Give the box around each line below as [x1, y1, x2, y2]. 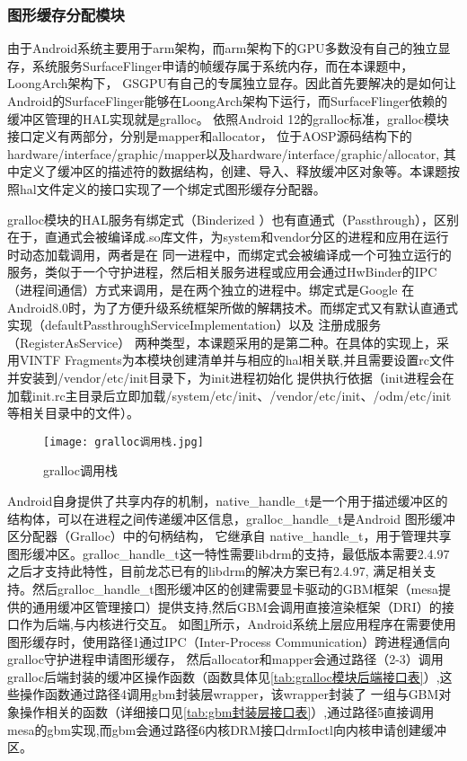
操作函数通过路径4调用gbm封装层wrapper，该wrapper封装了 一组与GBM [19, 685, 439, 703]
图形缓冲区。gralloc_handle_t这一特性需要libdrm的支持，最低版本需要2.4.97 [7, 544, 450, 562]
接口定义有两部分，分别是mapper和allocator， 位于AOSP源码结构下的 [7, 127, 412, 146]
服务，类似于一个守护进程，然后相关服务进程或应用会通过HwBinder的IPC [7, 262, 437, 281]
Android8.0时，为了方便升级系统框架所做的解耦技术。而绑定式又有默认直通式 [7, 297, 459, 316]
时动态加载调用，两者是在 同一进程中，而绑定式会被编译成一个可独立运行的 [7, 244, 452, 263]
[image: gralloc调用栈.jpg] [43, 435, 204, 448]
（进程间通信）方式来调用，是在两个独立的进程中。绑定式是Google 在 [7, 279, 415, 298]
